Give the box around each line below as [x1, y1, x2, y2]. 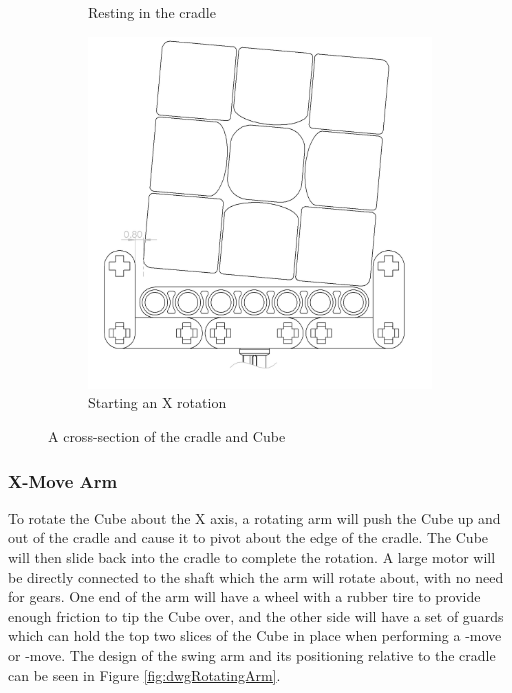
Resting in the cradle [88, 2, 216, 22]
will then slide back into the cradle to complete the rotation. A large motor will [8, 547, 496, 568]
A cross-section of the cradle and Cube [48, 426, 286, 447]
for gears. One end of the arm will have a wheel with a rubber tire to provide [8, 586, 481, 607]
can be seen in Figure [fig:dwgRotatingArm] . [8, 664, 281, 685]
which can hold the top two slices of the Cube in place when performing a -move [8, 625, 502, 646]
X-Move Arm [8, 468, 118, 493]
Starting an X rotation [88, 392, 227, 413]
